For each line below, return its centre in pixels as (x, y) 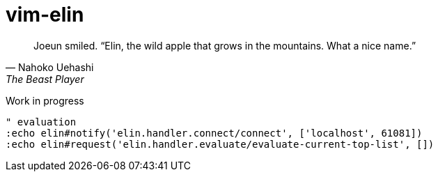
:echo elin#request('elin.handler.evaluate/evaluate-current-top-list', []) (220, 144)
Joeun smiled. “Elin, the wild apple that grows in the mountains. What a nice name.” (225, 45)
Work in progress (45, 100)
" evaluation (41, 122)
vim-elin (45, 15)
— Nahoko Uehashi (50, 67)
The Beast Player (45, 79)
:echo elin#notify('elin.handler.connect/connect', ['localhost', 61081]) (214, 133)
